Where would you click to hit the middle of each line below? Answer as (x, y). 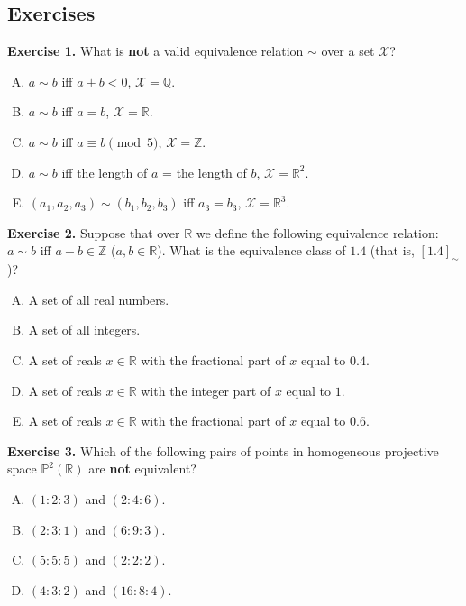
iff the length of (105, 172)
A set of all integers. (84, 330)
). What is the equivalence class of (251, 250)
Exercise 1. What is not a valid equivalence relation (155, 51)
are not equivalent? (142, 468)
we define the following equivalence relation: (317, 232)
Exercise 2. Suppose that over (94, 232)
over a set (348, 51)
